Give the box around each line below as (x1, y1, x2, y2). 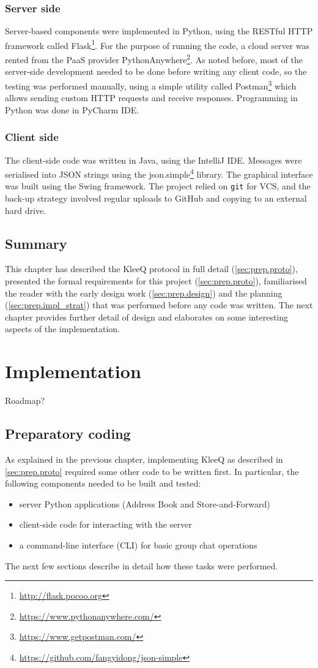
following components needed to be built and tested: (5, 477, 201, 490)
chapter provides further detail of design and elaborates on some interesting (5, 310, 289, 323)
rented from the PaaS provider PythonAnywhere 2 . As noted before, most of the (5, 51, 303, 66)
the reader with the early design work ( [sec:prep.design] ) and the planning (5, 286, 283, 299)
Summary (5, 233, 67, 252)
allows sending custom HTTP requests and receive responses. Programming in (5, 91, 298, 104)
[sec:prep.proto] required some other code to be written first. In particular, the (5, 465, 299, 477)
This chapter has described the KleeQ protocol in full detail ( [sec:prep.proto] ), (5, 262, 298, 275)
